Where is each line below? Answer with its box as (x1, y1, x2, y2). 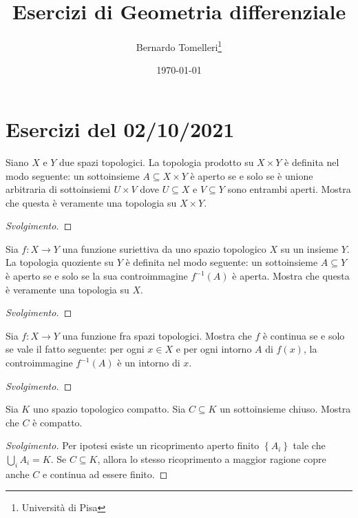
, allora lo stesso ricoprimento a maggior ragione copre (97, 452, 326, 466)
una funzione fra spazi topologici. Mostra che (62, 328, 252, 342)
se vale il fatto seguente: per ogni (6, 342, 145, 356)
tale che (293, 438, 326, 453)
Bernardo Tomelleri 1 (136, 38, 222, 54)
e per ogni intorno (176, 342, 252, 356)
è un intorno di (117, 355, 180, 370)
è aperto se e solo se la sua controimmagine (6, 269, 188, 283)
